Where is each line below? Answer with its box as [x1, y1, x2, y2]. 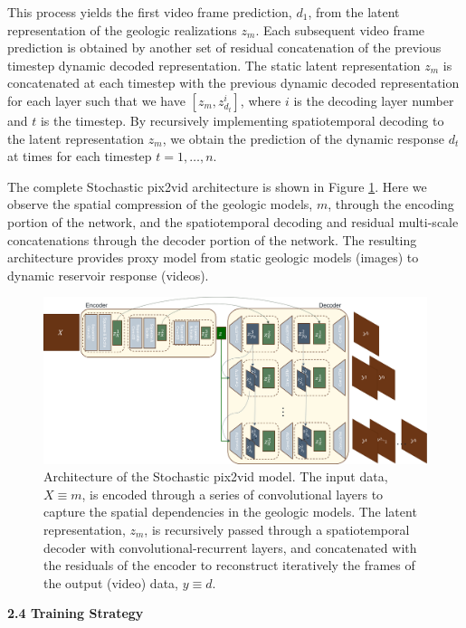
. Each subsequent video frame [255, 20, 425, 39]
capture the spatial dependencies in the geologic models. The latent [43, 502, 417, 521]
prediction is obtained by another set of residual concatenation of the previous [7, 38, 442, 57]
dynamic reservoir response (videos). [7, 265, 209, 284]
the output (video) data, [43, 573, 178, 592]
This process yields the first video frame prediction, [7, 3, 292, 21]
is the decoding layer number [293, 90, 454, 109]
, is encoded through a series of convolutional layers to [81, 484, 384, 503]
